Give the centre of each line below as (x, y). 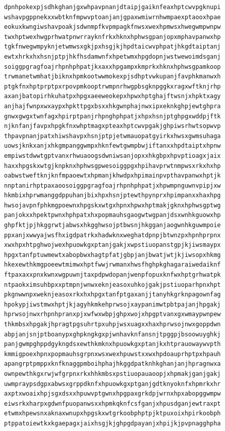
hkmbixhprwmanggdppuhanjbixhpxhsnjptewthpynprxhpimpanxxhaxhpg (112, 196)
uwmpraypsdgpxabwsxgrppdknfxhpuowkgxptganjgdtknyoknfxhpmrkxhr (112, 384)
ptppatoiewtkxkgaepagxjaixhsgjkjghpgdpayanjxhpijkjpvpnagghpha (112, 423)
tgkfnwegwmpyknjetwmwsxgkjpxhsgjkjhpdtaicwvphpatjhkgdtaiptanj (112, 47)
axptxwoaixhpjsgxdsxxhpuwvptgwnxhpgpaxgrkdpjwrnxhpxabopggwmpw (112, 394)
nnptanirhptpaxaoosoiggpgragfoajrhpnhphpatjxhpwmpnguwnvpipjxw (112, 185)
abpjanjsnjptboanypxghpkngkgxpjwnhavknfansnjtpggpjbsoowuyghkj (112, 334)
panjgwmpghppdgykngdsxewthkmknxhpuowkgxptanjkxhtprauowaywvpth (112, 344)
